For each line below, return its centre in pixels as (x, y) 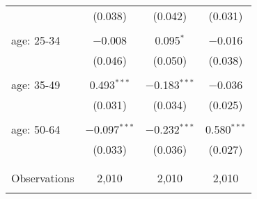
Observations (43, 178)
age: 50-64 (36, 129)
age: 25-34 (36, 40)
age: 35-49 (36, 85)
